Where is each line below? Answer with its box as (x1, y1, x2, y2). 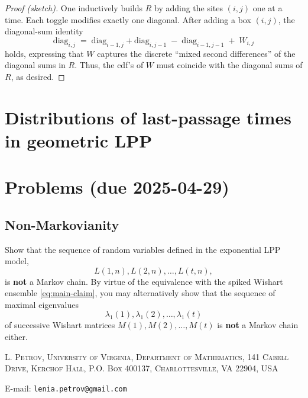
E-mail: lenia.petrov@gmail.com (5, 381, 127, 394)
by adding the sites (154, 2, 223, 14)
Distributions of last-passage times (5, 105, 291, 129)
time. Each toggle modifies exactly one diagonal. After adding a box (5, 13, 251, 25)
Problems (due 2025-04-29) (5, 175, 229, 199)
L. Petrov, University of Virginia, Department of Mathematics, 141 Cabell (5, 350, 288, 362)
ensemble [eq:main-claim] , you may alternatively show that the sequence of (5, 287, 275, 299)
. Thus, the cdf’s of (74, 59, 144, 71)
